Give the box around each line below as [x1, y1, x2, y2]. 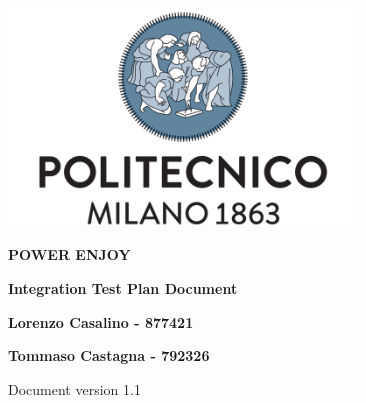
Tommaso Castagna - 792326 [8, 345, 210, 366]
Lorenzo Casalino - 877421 [8, 311, 194, 332]
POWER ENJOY [8, 244, 131, 265]
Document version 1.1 [8, 378, 141, 399]
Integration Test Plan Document [8, 277, 238, 298]
